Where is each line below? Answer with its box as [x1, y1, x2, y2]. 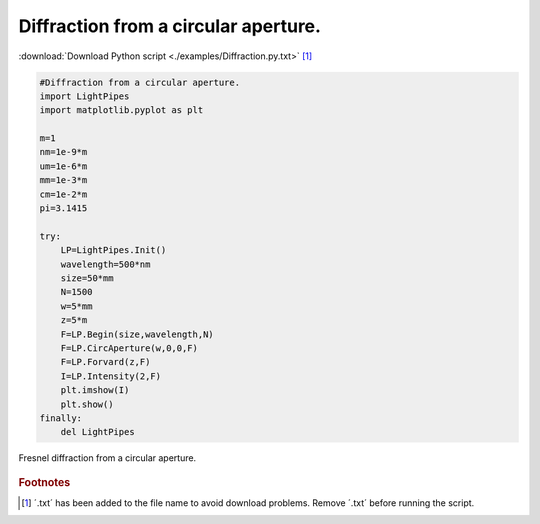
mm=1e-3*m [39, 175, 88, 186]
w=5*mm [60, 300, 93, 312]
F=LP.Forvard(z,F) [60, 356, 151, 368]
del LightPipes [60, 426, 135, 438]
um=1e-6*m [39, 160, 88, 172]
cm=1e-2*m [39, 188, 88, 200]
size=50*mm [60, 273, 114, 284]
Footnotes [18, 475, 71, 489]
